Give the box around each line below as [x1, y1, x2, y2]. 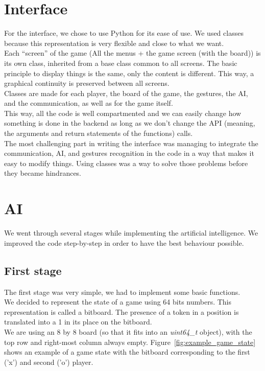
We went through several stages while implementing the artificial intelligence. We [4, 227, 258, 238]
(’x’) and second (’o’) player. [4, 356, 93, 367]
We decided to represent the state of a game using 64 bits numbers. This [4, 296, 232, 307]
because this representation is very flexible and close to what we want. [4, 37, 224, 48]
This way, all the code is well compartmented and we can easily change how [4, 107, 242, 118]
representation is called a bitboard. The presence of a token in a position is [4, 306, 239, 317]
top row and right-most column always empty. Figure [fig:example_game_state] [4, 336, 256, 347]
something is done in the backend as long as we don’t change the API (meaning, [4, 118, 255, 128]
